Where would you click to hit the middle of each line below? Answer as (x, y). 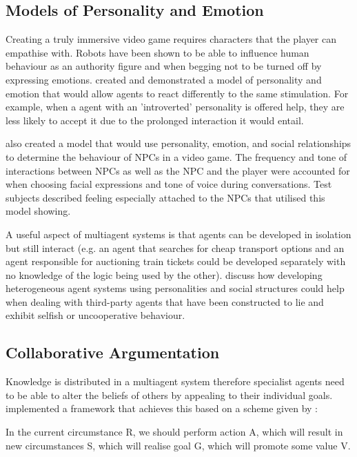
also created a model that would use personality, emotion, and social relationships (178, 143)
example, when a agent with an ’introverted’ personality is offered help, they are (175, 107)
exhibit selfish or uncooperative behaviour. (95, 315)
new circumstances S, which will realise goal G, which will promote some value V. (178, 445)
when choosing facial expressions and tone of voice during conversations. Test (169, 184)
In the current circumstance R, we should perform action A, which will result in (174, 432)
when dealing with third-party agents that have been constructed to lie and (165, 301)
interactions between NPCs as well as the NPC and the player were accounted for (178, 170)
